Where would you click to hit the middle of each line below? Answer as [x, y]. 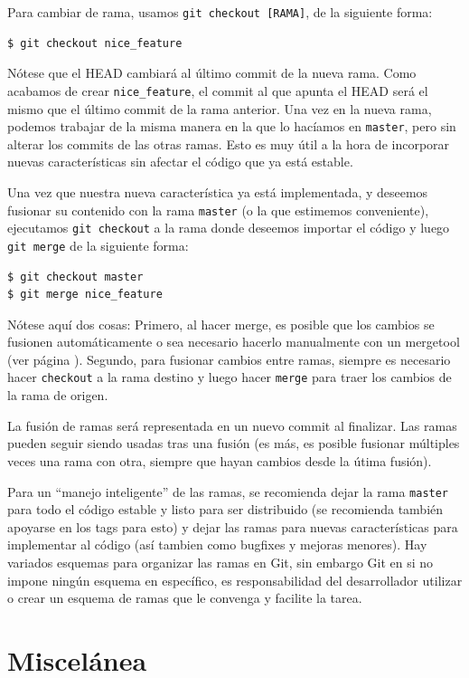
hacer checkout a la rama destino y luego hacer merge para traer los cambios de [230, 377]
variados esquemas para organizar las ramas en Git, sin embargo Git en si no [220, 562]
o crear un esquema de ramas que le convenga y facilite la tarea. [185, 598]
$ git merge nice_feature [85, 295]
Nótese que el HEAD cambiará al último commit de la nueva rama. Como [212, 73]
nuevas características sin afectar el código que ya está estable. [180, 162]
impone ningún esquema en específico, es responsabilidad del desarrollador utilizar [235, 580]
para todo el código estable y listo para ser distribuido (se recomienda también [225, 509]
